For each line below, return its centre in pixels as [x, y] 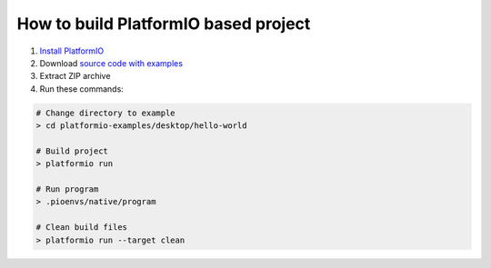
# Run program [67, 189]
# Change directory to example [106, 113]
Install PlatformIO [72, 51]
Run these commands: [82, 89]
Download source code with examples [111, 63]
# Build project [72, 151]
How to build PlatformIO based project [164, 24]
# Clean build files [81, 228]
